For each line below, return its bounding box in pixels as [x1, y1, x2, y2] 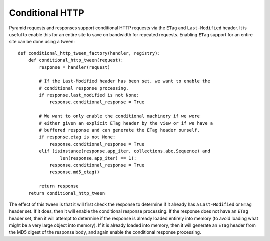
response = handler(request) [39, 64, 111, 70]
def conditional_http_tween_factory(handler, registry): [18, 50, 161, 56]
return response [39, 183, 79, 189]
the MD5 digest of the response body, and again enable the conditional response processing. [9, 229, 202, 235]
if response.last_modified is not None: [39, 92, 139, 98]
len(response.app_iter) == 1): [60, 155, 137, 161]
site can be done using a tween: [9, 39, 75, 45]
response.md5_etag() [49, 169, 100, 175]
